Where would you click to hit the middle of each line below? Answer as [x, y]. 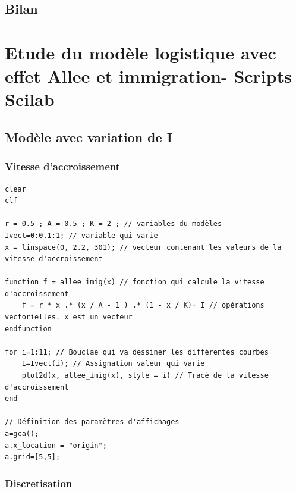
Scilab [30, 99]
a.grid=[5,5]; [33, 457]
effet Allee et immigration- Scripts [148, 76]
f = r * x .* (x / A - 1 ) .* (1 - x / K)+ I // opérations [143, 305]
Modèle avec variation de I [89, 137]
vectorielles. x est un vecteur [69, 317]
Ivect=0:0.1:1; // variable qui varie [81, 235]
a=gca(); [22, 434]
